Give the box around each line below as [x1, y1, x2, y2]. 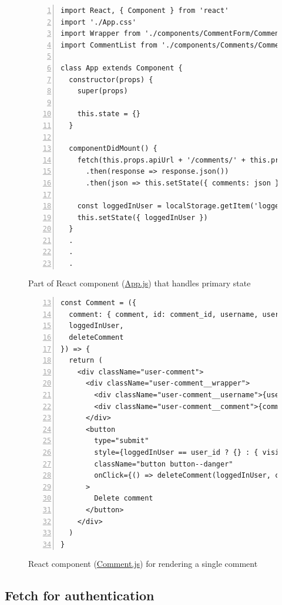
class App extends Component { [61, 63, 183, 72]
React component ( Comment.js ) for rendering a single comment [28, 557, 258, 570]
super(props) [77, 87, 128, 96]
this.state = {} [77, 110, 141, 119]
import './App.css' [61, 18, 136, 26]
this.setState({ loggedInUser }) [77, 213, 208, 222]
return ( [69, 356, 103, 365]
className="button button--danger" [94, 459, 233, 468]
